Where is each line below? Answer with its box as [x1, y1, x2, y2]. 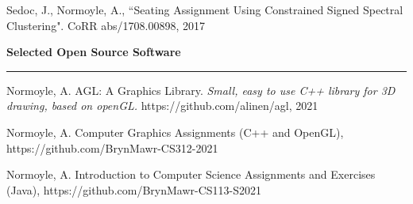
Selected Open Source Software [6, 43, 181, 60]
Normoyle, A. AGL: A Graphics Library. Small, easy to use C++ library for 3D [6, 81, 396, 98]
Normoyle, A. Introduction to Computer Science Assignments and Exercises [6, 166, 376, 183]
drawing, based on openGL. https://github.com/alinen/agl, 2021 [6, 97, 318, 114]
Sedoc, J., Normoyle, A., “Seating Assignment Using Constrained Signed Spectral [6, 2, 403, 17]
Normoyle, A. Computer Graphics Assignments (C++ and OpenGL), [6, 123, 344, 140]
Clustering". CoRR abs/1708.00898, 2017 [6, 17, 206, 33]
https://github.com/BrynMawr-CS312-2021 [6, 139, 218, 156]
